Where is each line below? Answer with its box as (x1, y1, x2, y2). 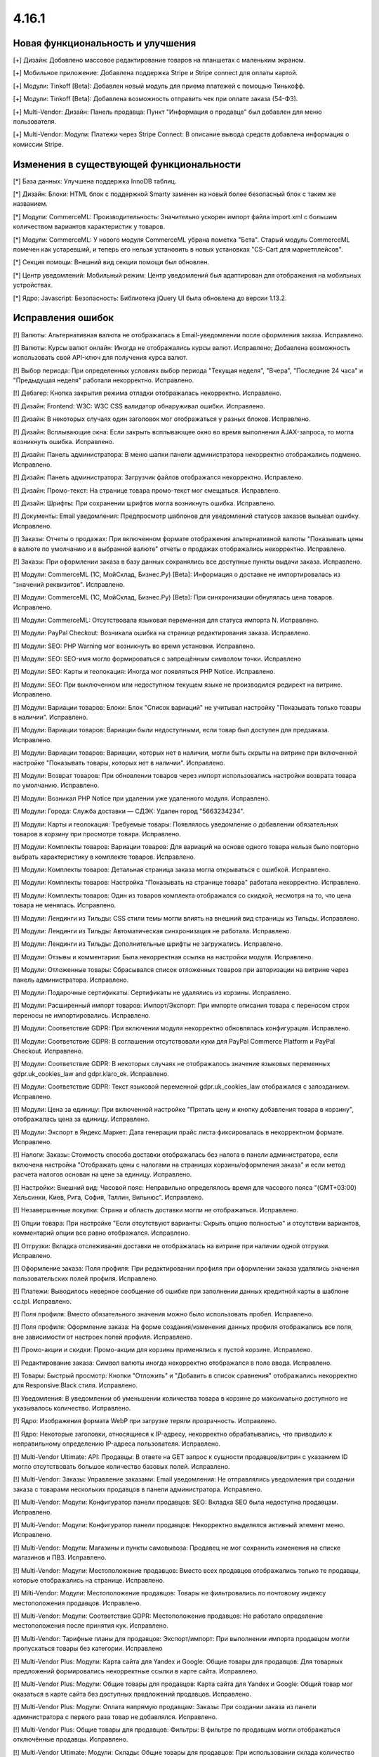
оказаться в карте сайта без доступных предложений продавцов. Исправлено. (13, 1690, 252, 1698)
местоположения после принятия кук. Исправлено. (13, 1621, 168, 1630)
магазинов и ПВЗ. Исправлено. (13, 1553, 107, 1562)
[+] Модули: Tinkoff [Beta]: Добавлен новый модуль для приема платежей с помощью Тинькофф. (13, 82, 305, 90)
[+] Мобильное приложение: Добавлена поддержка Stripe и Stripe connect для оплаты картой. (13, 69, 298, 77)
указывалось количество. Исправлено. (13, 1404, 131, 1413)
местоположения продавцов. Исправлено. (13, 1599, 142, 1607)
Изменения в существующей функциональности (13, 158, 241, 170)
